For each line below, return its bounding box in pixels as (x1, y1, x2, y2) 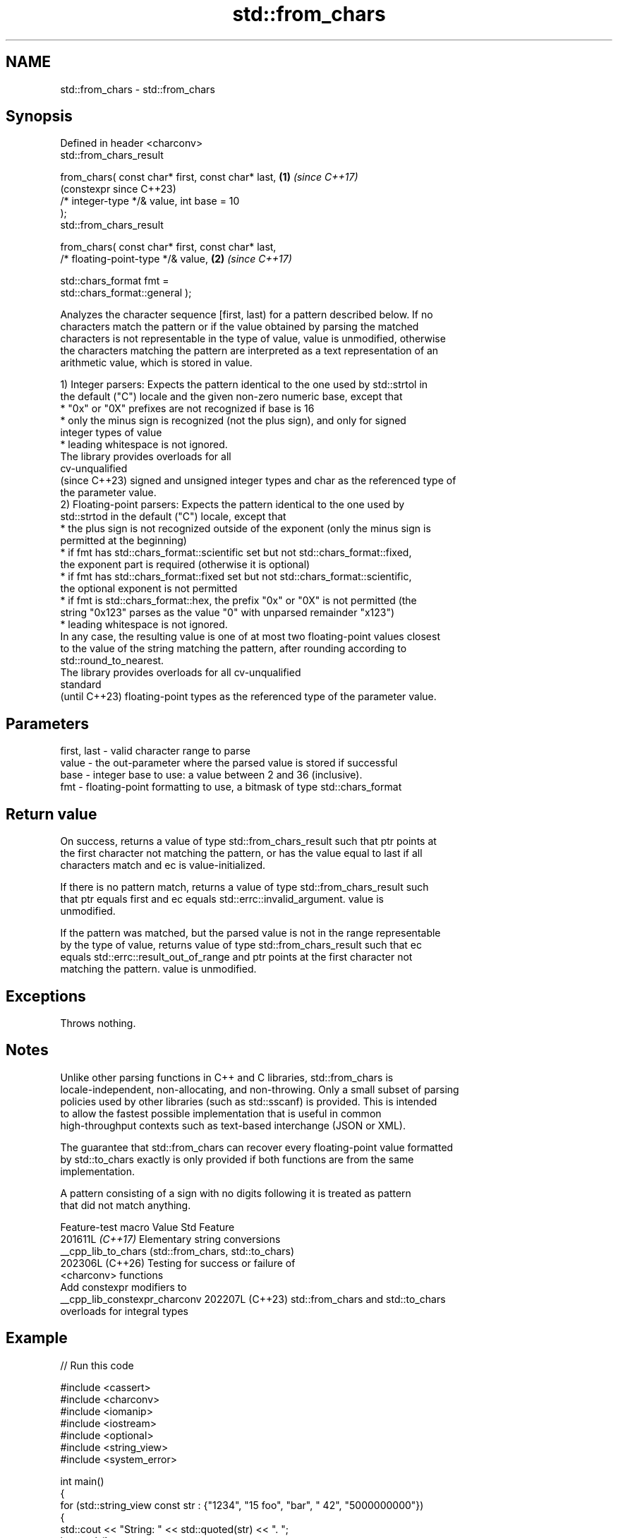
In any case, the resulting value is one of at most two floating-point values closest (60, 630, 440, 643)
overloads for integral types (60, 1304, 188, 1317)
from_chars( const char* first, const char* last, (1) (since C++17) (60, 171, 358, 184)
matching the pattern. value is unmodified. (60, 963, 257, 975)
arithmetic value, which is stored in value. (60, 356, 253, 369)
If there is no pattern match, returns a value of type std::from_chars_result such (60, 881, 429, 894)
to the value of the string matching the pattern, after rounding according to (60, 642, 407, 655)
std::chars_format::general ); (60, 287, 192, 299)
